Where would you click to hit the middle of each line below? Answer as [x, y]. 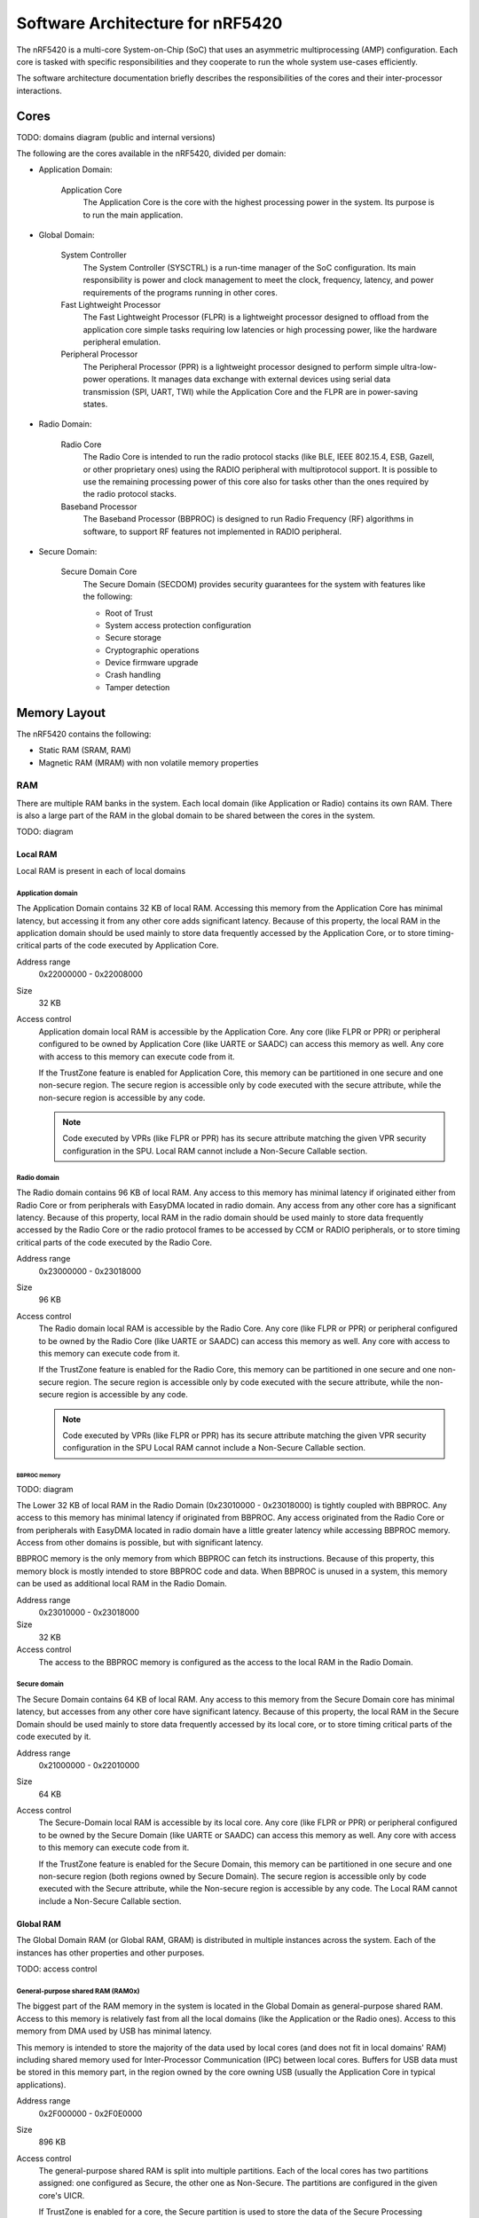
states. [95, 405]
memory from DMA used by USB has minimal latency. [114, 2031]
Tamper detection [137, 687]
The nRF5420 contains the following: [84, 734]
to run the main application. [133, 215]
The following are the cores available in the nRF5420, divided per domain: [151, 153]
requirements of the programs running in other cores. [181, 292]
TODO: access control [57, 1969]
